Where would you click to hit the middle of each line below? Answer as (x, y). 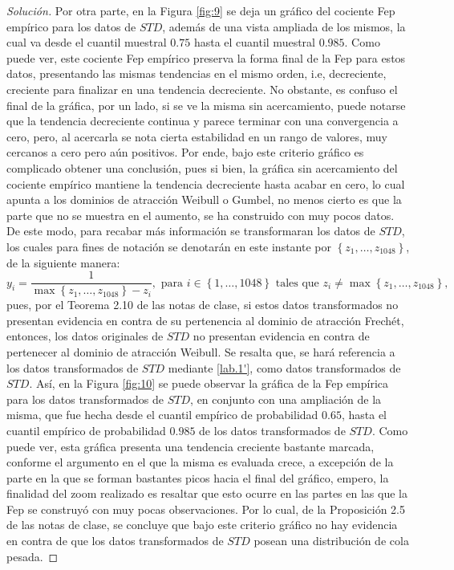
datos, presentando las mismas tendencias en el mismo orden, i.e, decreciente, (197, 73)
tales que (297, 283)
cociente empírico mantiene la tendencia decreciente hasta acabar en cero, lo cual (206, 183)
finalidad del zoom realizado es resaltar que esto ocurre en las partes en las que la (207, 493)
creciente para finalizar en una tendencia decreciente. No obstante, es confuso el (202, 89)
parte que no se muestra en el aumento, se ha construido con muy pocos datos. (201, 215)
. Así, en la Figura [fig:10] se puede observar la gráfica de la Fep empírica (209, 383)
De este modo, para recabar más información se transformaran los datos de (191, 231)
